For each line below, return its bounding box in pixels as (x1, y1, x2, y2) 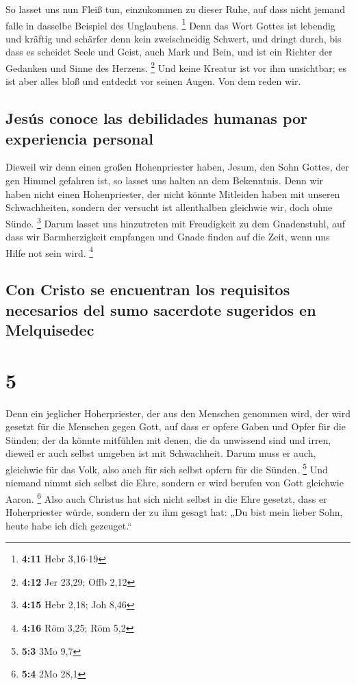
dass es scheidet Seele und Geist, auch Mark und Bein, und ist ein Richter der (5, 45, 333, 59)
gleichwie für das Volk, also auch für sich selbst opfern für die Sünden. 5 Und (5, 460, 328, 476)
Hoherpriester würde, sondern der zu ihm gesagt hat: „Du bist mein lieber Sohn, (5, 505, 343, 519)
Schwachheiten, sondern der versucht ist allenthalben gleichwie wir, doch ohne (5, 200, 333, 214)
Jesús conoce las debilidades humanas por (5, 108, 307, 129)
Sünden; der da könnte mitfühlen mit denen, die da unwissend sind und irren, (5, 432, 331, 447)
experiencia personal (5, 127, 153, 149)
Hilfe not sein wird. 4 (5, 243, 94, 260)
